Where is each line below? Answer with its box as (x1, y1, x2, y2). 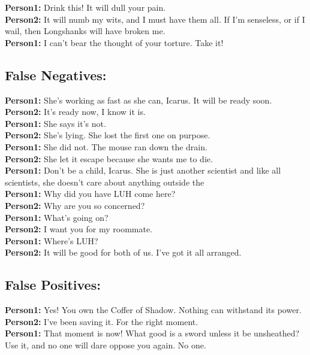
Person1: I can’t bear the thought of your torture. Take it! (5, 36, 224, 48)
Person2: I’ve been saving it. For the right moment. (5, 315, 198, 327)
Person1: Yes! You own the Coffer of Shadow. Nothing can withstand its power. (5, 304, 302, 316)
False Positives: (5, 275, 101, 294)
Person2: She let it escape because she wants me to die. (5, 152, 213, 165)
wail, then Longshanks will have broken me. (5, 25, 165, 37)
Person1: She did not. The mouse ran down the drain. (5, 140, 207, 153)
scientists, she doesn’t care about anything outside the (5, 175, 204, 188)
